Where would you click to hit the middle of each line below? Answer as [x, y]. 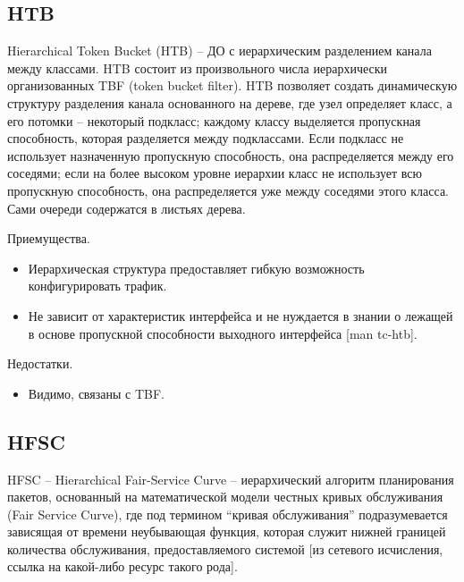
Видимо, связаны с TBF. [96, 393]
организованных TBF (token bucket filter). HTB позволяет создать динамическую [232, 85]
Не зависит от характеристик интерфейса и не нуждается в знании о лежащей [240, 315]
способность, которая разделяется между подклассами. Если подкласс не [206, 138]
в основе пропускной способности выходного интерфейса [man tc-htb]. [223, 333]
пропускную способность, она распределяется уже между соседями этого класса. [228, 190]
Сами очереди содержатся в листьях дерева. [127, 208]
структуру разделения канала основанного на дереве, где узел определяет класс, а [230, 102]
